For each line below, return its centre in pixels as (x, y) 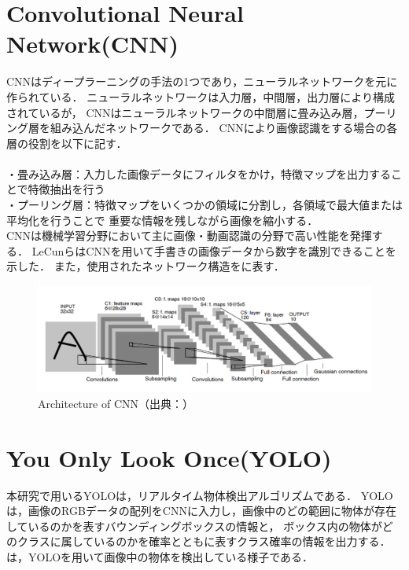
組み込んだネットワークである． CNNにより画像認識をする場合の (218, 128)
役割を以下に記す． (77, 143)
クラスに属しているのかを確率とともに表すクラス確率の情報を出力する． (204, 541)
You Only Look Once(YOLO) (169, 457)
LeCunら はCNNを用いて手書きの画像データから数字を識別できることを (214, 250)
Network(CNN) (93, 44)
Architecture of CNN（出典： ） (116, 403)
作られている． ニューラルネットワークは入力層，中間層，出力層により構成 (201, 96)
